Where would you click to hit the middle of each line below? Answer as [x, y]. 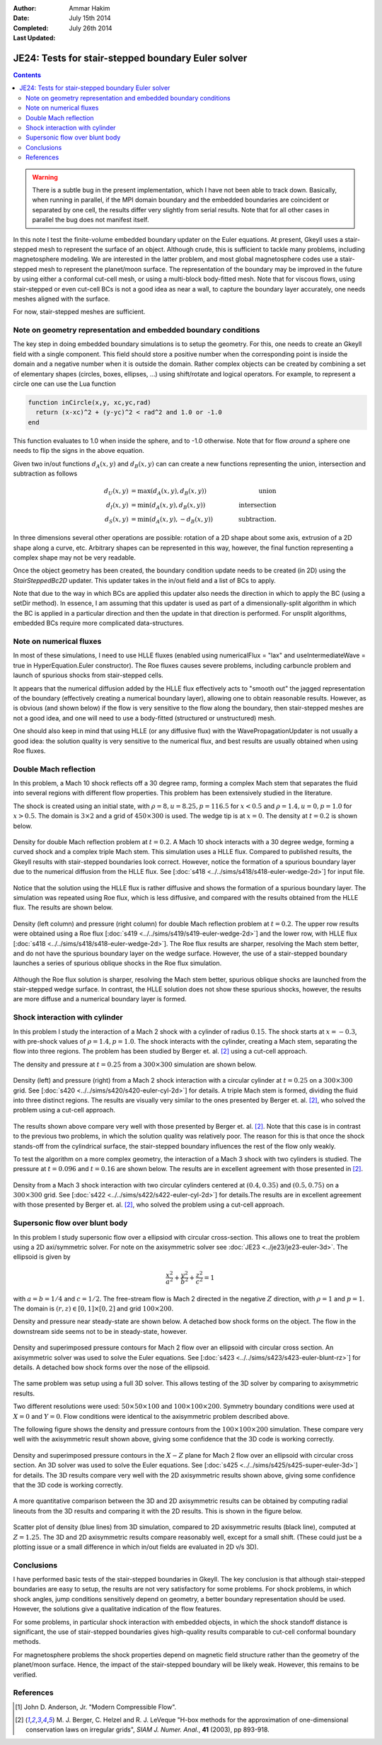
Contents [27, 75]
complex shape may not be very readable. [74, 557]
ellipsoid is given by [42, 1257]
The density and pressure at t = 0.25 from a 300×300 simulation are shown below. [135, 1064]
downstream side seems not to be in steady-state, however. [100, 1331]
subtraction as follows [45, 473]
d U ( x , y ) [116, 492]
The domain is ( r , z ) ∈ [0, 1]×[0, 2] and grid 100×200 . [93, 1308]
